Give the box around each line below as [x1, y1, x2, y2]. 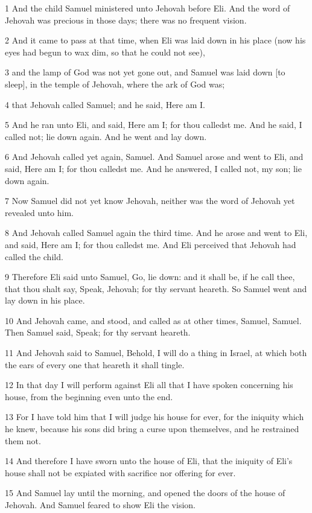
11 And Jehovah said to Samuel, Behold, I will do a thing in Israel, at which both [5, 346, 307, 359]
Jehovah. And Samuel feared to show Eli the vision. [5, 499, 196, 511]
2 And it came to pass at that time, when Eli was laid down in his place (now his [5, 34, 306, 46]
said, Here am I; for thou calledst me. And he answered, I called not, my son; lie [5, 162, 302, 174]
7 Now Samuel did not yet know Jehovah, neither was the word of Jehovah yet [5, 194, 295, 207]
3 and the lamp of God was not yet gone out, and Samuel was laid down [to [5, 66, 285, 78]
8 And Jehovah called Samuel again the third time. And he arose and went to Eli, [5, 226, 308, 239]
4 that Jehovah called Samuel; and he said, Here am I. [5, 98, 206, 110]
